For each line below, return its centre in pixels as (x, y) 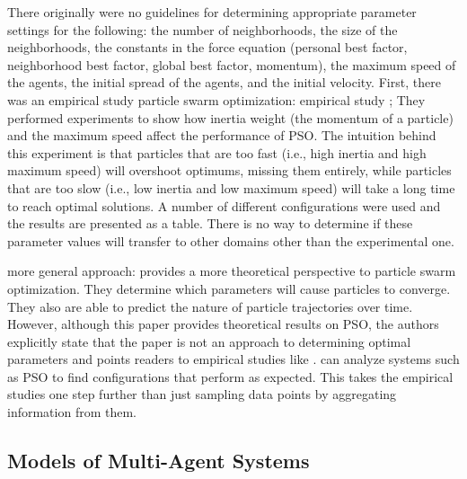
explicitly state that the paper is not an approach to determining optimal (209, 341)
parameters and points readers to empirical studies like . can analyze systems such (233, 359)
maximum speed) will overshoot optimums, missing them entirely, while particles (229, 170)
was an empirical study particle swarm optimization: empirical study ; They (216, 99)
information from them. (72, 412)
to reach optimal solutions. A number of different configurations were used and (224, 205)
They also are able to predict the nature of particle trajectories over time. (210, 306)
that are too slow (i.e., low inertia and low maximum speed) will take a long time (231, 187)
